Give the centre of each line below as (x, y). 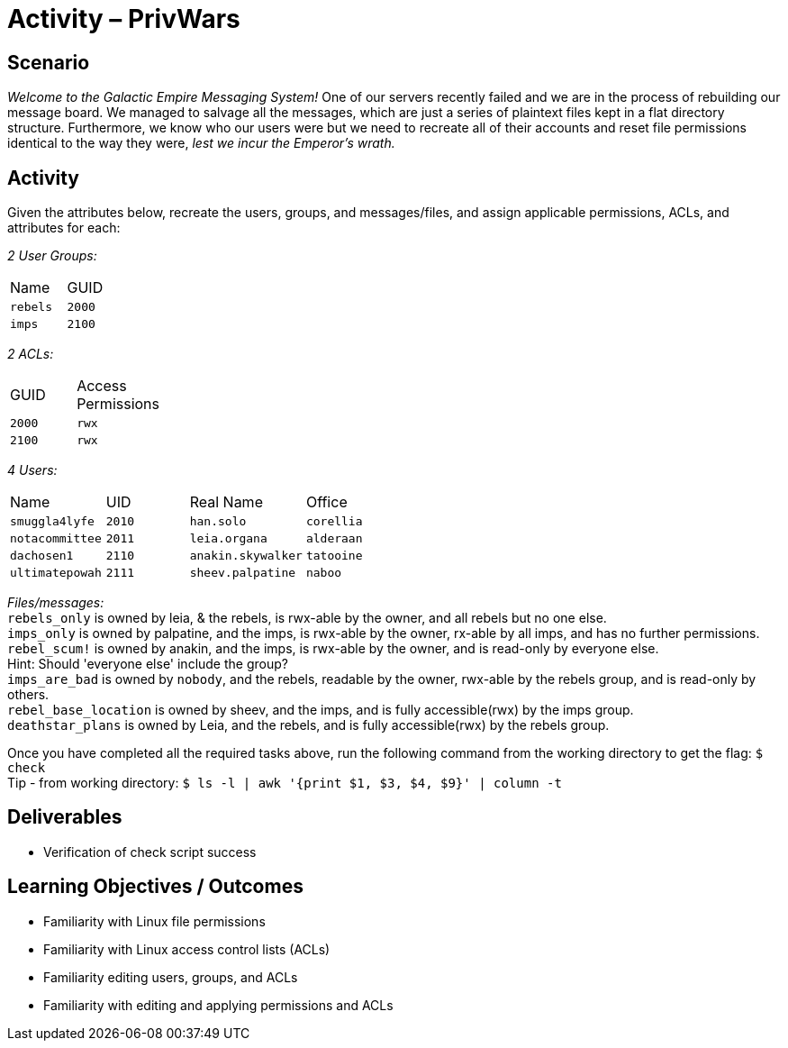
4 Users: (32, 470)
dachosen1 (42, 556)
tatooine (334, 556)
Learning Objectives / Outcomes (155, 887)
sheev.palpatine (243, 573)
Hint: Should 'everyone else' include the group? (148, 664)
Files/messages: (56, 603)
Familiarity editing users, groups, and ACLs (171, 977)
